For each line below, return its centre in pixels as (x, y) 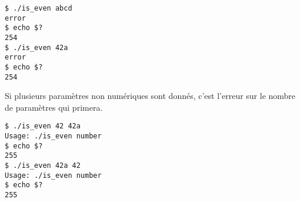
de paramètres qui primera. (54, 107)
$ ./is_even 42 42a (43, 126)
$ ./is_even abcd (39, 8)
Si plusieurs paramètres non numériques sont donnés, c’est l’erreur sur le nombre (150, 96)
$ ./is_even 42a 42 (43, 166)
